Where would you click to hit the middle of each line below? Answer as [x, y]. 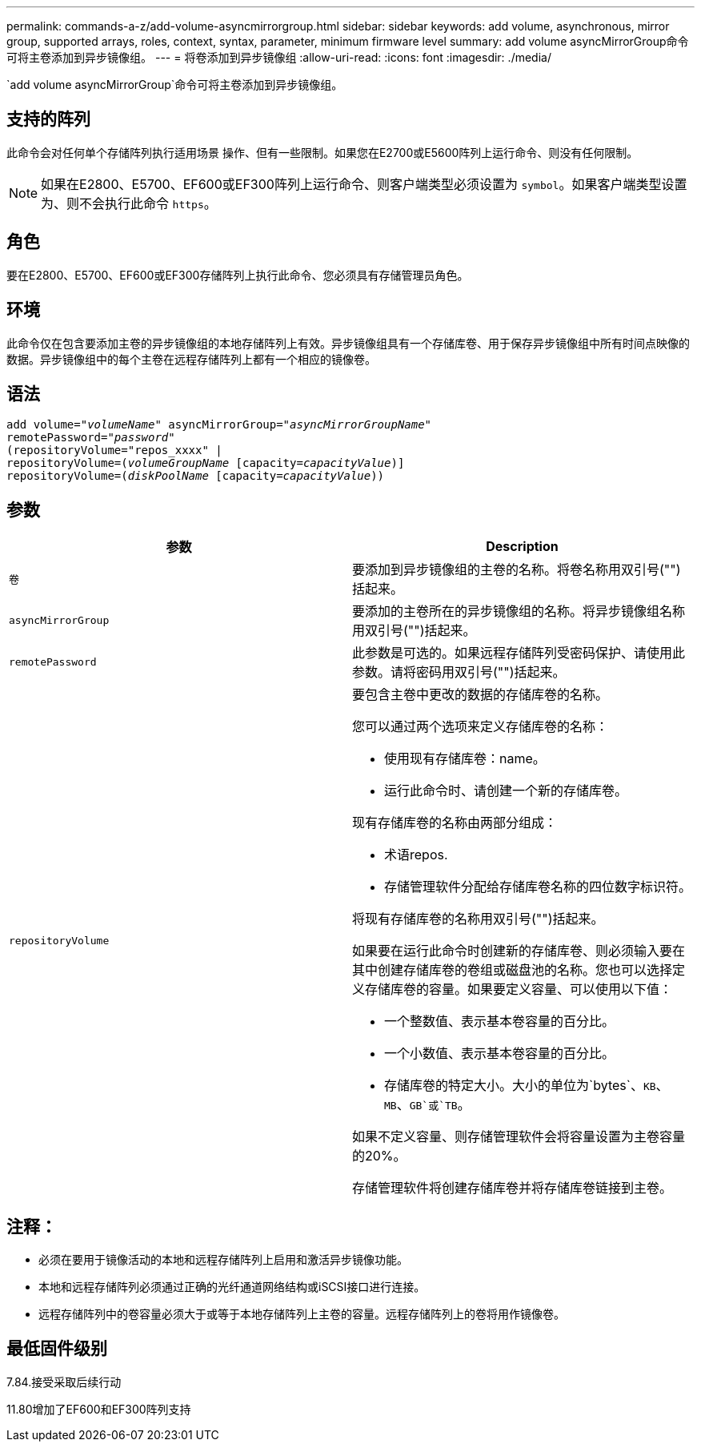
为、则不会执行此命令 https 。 [129, 203]
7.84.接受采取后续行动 [64, 1382]
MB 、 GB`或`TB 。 [427, 1105]
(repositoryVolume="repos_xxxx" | [114, 450]
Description [522, 547]
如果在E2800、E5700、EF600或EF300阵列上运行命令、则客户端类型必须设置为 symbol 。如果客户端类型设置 [364, 184]
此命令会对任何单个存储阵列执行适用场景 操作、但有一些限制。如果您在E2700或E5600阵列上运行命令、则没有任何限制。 [322, 152]
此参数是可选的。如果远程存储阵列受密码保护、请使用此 [519, 653]
